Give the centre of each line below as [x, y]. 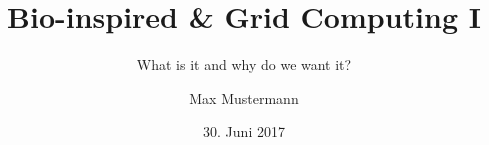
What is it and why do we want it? [244, 64]
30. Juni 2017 [244, 131]
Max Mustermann [244, 97]
